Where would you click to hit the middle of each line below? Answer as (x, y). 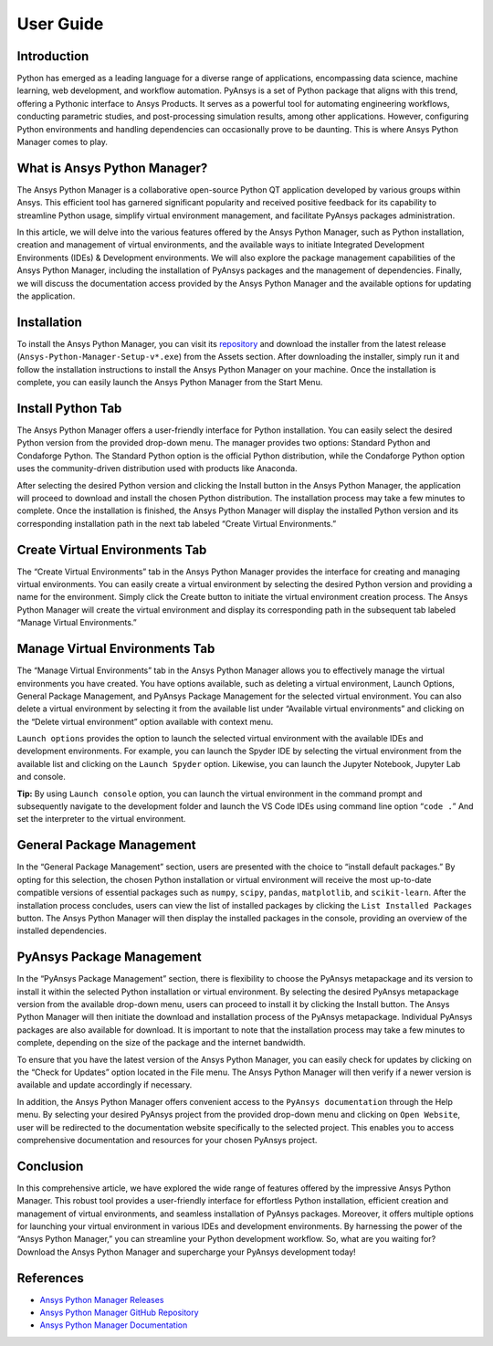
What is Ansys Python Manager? (112, 168)
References (50, 1278)
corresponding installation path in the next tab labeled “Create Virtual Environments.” (177, 523)
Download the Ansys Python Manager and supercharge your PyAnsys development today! (186, 1252)
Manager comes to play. (63, 142)
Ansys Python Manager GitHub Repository (120, 1313)
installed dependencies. (62, 931)
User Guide (60, 24)
